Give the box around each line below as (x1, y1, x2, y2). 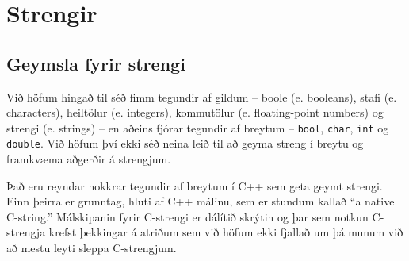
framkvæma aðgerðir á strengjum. (6, 151, 171, 167)
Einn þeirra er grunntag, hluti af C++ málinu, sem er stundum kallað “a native (6, 193, 395, 209)
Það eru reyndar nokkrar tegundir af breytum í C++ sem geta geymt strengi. (6, 177, 383, 194)
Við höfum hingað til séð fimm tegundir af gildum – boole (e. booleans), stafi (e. (6, 88, 397, 105)
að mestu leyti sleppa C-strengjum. (6, 240, 177, 256)
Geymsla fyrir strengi (6, 51, 185, 75)
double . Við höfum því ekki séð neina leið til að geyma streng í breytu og (6, 135, 364, 152)
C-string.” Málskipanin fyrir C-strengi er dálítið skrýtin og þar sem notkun (6, 208, 369, 225)
